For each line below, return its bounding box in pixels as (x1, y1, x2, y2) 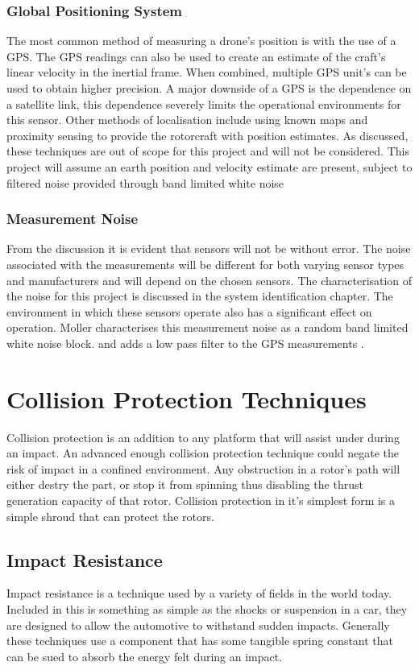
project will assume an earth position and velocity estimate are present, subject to (6, 158, 413, 175)
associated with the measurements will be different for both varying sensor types (6, 255, 404, 272)
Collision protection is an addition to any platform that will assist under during (6, 428, 400, 445)
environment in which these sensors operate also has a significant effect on (6, 303, 372, 320)
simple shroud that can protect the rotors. (6, 507, 214, 524)
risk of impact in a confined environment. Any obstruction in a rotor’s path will (6, 460, 400, 477)
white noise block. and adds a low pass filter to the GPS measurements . (6, 334, 364, 351)
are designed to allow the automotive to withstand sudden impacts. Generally (6, 616, 390, 633)
